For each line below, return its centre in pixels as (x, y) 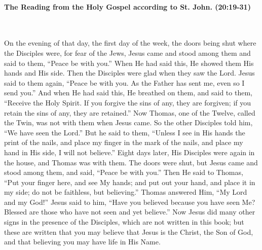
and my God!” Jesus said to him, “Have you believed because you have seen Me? (130, 202)
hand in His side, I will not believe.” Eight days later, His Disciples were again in (129, 152)
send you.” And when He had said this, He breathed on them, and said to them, (128, 93)
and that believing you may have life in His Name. (82, 242)
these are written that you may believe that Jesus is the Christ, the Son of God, (129, 231)
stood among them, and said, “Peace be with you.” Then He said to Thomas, (124, 172)
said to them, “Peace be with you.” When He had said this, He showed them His (129, 63)
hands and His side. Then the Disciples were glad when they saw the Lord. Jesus (129, 73)
